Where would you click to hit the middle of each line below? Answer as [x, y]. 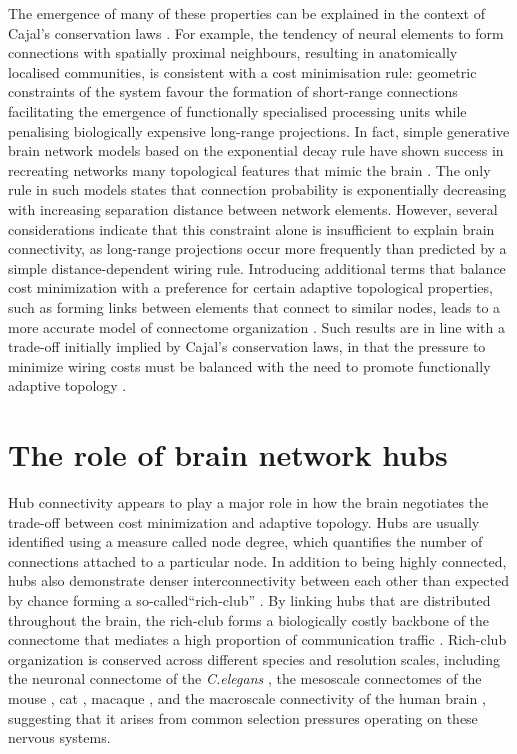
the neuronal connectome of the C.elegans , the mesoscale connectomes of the [245, 678]
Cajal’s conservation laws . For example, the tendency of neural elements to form [256, 32]
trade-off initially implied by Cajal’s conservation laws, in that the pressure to [247, 346]
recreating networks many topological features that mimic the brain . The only [249, 169]
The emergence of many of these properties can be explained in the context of [247, 13]
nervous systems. [59, 737]
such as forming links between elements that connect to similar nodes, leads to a [254, 306]
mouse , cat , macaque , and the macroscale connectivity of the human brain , [247, 697]
